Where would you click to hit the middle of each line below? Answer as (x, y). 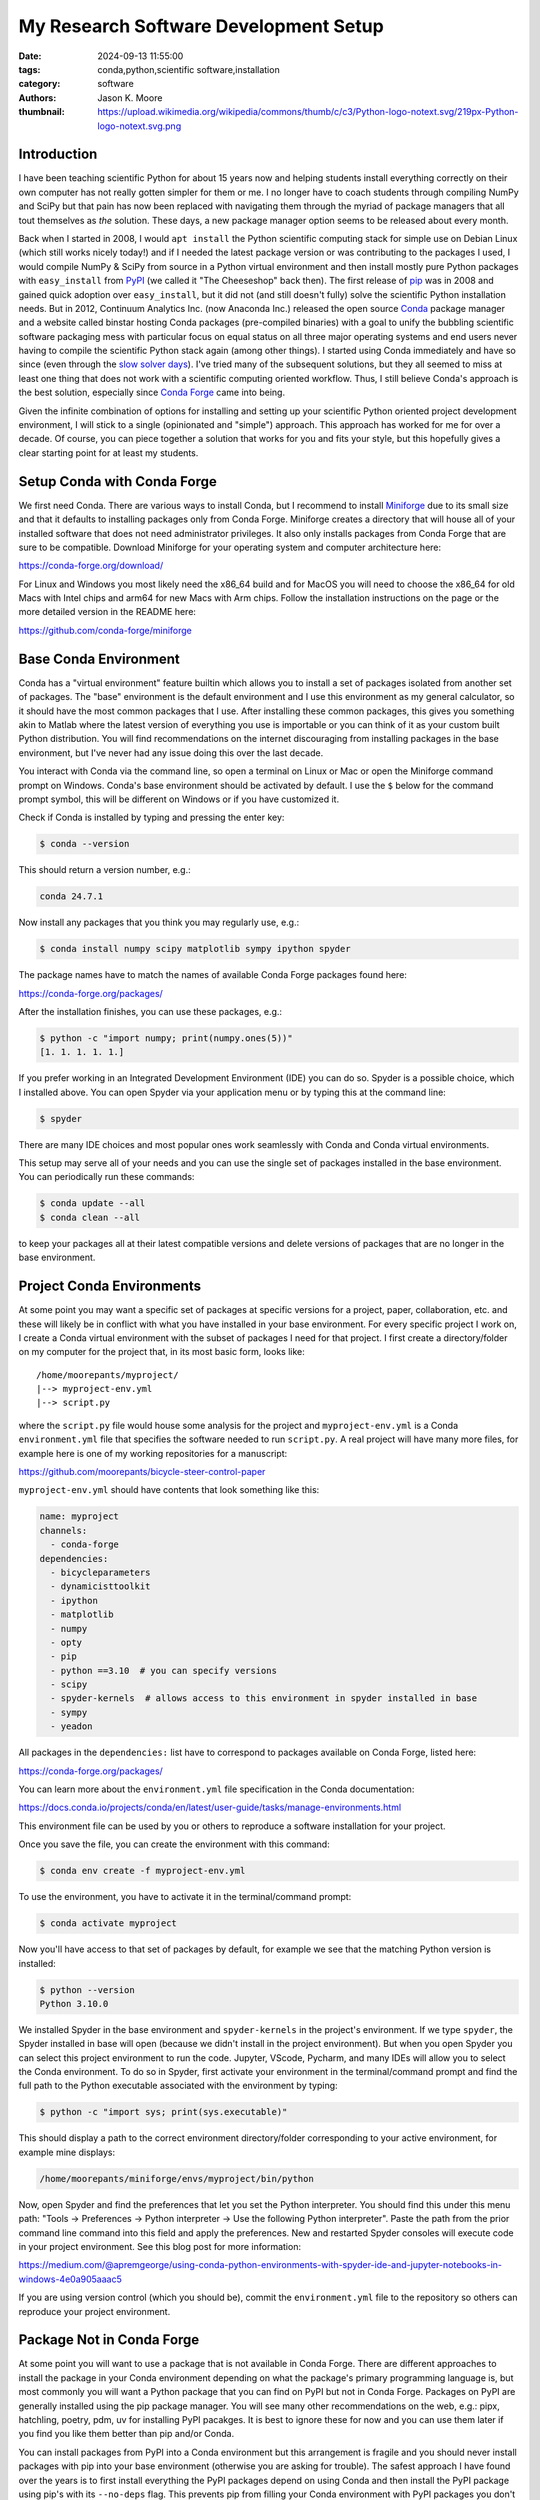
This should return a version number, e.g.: (105, 870)
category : (39, 84)
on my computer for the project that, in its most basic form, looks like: (161, 1352)
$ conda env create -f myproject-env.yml (142, 1871)
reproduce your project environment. (94, 2311)
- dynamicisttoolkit (100, 1586)
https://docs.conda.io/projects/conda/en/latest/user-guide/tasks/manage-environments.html (210, 1807)
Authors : (37, 97)
